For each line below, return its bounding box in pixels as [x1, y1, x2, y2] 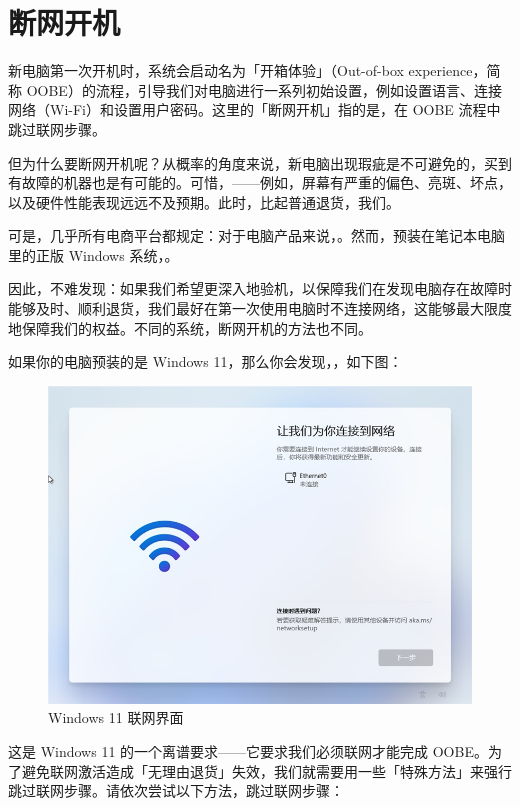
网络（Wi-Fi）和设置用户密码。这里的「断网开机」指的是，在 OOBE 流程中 [8, 99, 501, 120]
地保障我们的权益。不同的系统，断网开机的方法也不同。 [8, 317, 372, 338]
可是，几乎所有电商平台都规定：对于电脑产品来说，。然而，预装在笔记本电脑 [8, 225, 505, 246]
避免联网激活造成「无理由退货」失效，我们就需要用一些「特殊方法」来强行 [21, 760, 512, 781]
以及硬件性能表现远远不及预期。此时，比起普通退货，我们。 [8, 191, 400, 212]
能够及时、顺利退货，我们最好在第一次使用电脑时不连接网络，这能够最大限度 [8, 298, 512, 319]
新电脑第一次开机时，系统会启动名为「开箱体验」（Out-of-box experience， [8, 60, 487, 81]
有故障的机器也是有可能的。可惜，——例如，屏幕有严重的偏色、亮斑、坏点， [8, 172, 512, 193]
